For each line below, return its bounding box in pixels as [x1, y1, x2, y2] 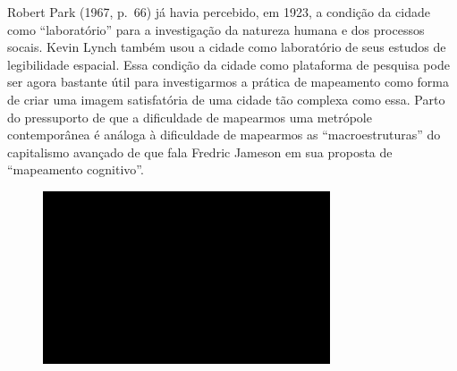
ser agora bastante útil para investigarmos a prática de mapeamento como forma [7, 72, 450, 91]
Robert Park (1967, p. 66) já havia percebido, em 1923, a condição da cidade [7, 3, 431, 21]
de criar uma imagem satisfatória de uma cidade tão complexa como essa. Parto [7, 89, 445, 108]
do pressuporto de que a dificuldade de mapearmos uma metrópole [7, 107, 372, 126]
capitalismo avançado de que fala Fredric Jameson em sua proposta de [7, 142, 393, 161]
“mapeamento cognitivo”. [7, 160, 144, 179]
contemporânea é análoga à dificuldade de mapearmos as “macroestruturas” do [7, 125, 441, 144]
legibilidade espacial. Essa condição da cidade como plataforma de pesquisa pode [7, 55, 450, 73]
